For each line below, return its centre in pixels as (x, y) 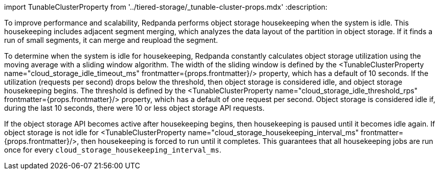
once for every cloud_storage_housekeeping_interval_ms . (113, 150)
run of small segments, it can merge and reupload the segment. (111, 40)
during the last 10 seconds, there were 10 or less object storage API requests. (135, 108)
